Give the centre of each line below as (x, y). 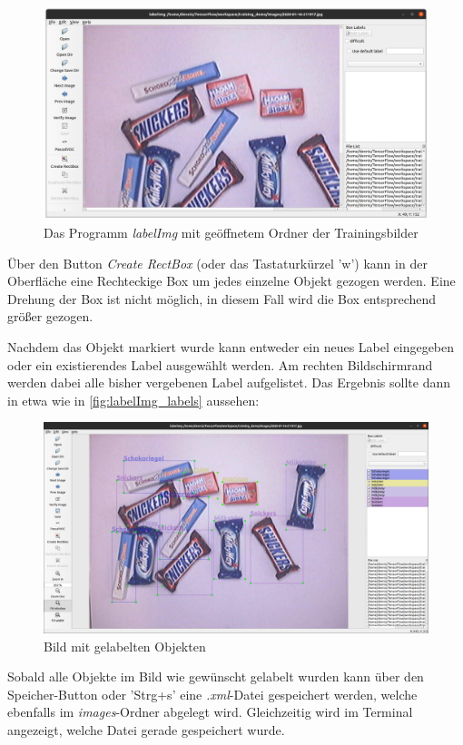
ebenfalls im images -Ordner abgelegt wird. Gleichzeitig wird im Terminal (210, 712)
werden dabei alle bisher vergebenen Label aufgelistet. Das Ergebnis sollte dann (229, 382)
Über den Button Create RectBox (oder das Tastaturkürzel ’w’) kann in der (217, 263)
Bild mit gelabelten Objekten (125, 646)
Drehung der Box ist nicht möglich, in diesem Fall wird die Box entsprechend (222, 298)
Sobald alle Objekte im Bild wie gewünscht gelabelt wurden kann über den (216, 676)
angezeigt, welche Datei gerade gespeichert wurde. (146, 729)
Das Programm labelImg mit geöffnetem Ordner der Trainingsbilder (231, 232)
